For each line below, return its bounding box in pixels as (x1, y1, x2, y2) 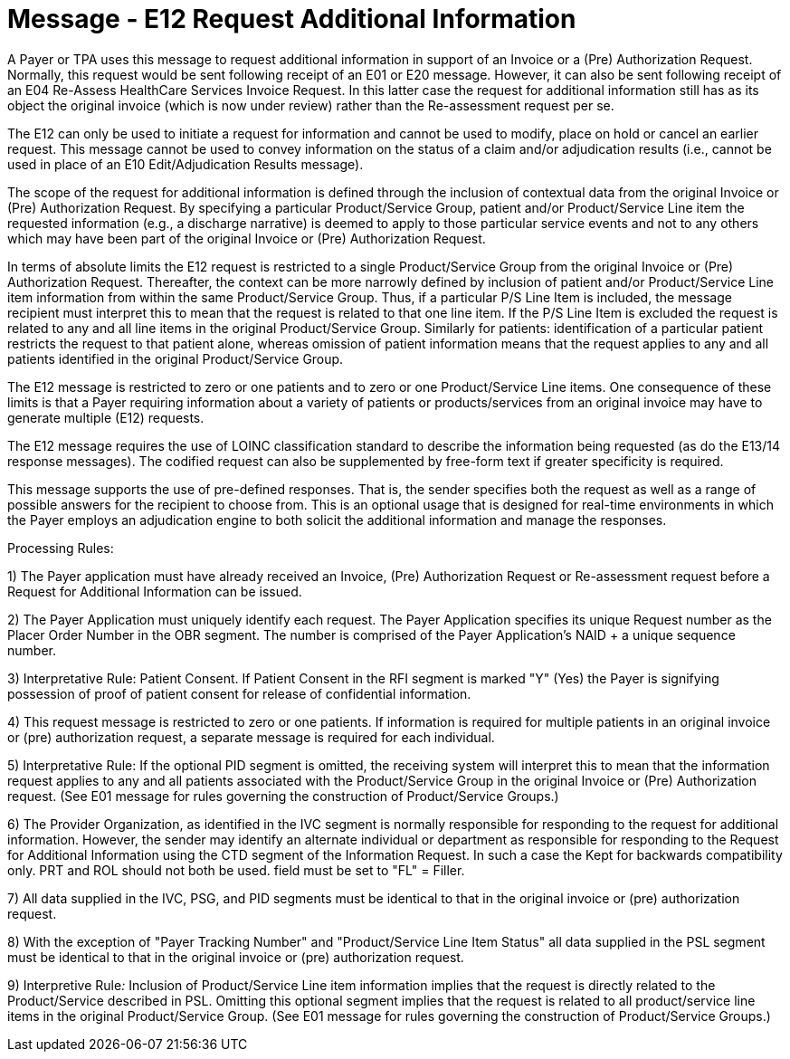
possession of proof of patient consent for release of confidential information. (7, 685, 471, 701)
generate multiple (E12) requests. (7, 409, 205, 425)
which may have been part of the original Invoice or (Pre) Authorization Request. (7, 230, 486, 246)
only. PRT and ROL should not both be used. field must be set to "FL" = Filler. (7, 862, 465, 878)
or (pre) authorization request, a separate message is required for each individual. (7, 729, 495, 745)
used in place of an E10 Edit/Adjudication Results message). (7, 156, 364, 172)
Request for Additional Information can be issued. (7, 583, 302, 599)
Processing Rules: (7, 539, 114, 556)
